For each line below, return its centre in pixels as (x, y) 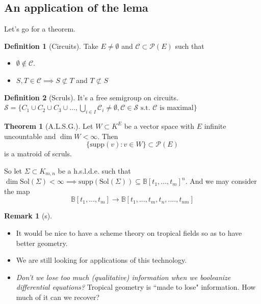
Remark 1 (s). (28, 216)
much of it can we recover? (58, 297)
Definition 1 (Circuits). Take (51, 46)
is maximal (177, 108)
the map (17, 191)
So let (13, 170)
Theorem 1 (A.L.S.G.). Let (49, 126)
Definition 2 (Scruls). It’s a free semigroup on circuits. (91, 97)
